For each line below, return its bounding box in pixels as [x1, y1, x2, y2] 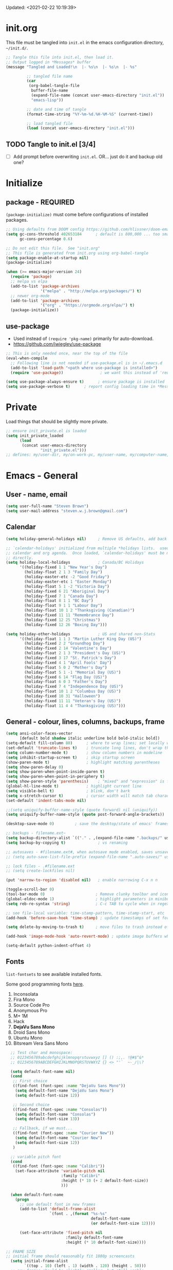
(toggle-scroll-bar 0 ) [6, 887, 54, 892]
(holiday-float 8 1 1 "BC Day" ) [24, 598, 94, 603]
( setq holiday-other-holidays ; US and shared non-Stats [6, 631, 156, 637]
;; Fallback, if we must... [12, 1126, 73, 1131]
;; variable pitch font [10, 1154, 61, 1159]
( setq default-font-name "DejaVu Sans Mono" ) [15, 1088, 114, 1093]
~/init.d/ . [6, 45, 28, 51]
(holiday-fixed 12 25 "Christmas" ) [24, 617, 101, 622]
